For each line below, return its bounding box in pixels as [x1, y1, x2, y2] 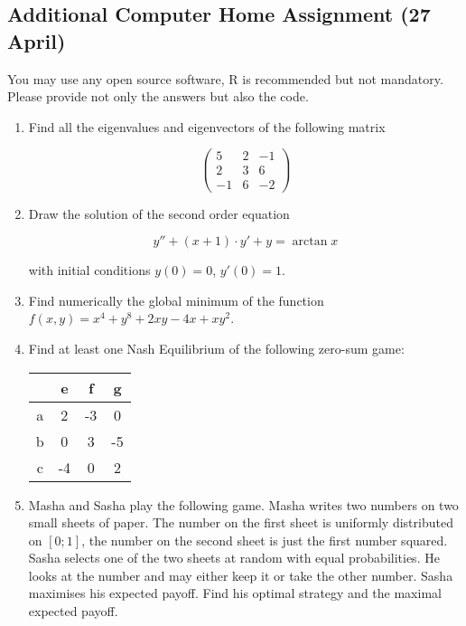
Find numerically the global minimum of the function [28, 290, 324, 309]
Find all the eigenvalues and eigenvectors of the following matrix [28, 117, 386, 136]
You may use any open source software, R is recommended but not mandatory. [7, 69, 443, 88]
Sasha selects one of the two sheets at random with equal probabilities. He [28, 548, 440, 567]
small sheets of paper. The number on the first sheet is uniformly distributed [28, 513, 453, 532]
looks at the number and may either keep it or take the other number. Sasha [28, 565, 453, 584]
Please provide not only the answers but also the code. [7, 87, 309, 106]
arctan [292, 235, 328, 249]
